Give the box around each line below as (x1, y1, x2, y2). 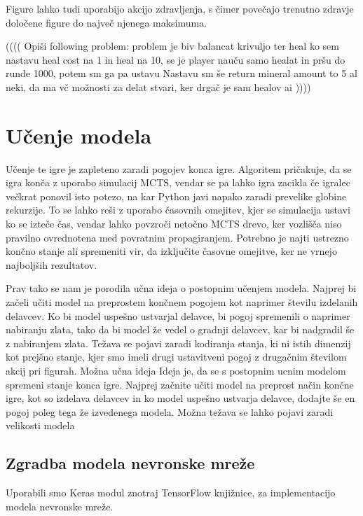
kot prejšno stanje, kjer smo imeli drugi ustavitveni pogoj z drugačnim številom (6, 349, 347, 364)
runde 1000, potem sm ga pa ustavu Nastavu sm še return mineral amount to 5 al (6, 66, 357, 81)
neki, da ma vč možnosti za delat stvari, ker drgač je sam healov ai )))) (6, 79, 311, 94)
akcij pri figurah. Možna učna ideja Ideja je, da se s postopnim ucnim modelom (6, 363, 346, 377)
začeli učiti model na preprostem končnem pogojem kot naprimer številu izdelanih (6, 295, 358, 309)
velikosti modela (6, 418, 75, 433)
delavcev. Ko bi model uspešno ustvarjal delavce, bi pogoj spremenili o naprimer (6, 308, 350, 323)
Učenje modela (6, 120, 152, 149)
